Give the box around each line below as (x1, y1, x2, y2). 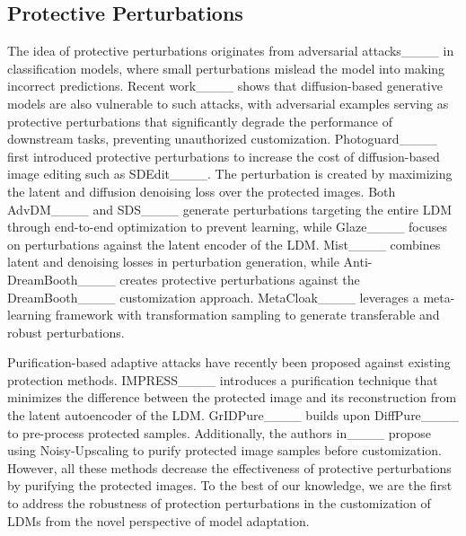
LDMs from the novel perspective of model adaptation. (7, 511, 310, 530)
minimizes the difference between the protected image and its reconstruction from (7, 388, 457, 407)
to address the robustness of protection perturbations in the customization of (7, 494, 431, 513)
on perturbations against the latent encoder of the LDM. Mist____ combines (7, 234, 441, 253)
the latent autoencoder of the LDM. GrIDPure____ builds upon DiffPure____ (7, 406, 459, 425)
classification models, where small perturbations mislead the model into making (7, 58, 445, 77)
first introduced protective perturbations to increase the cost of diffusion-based (7, 146, 440, 165)
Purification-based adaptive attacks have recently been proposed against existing (7, 353, 451, 372)
